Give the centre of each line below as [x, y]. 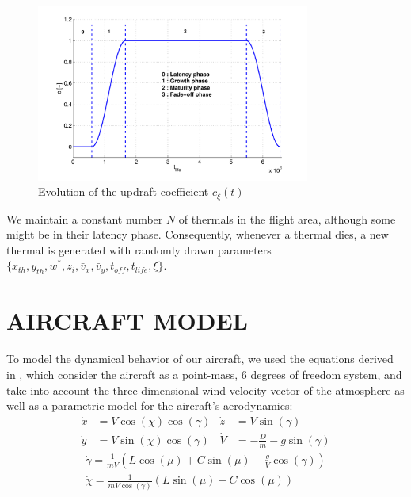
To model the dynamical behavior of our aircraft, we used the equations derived [200, 359]
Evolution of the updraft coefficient [124, 191]
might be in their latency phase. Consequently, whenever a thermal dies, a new [198, 234]
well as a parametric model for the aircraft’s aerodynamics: [150, 405]
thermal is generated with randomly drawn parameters [139, 249]
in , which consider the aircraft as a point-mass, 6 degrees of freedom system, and [204, 374]
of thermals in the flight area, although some [287, 218]
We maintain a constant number [85, 218]
